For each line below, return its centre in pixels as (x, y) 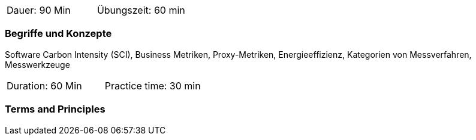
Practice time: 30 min (153, 85)
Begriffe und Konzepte (58, 34)
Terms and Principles (55, 109)
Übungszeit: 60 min (141, 10)
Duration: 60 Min (44, 85)
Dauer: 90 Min (39, 10)
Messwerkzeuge (37, 64)
